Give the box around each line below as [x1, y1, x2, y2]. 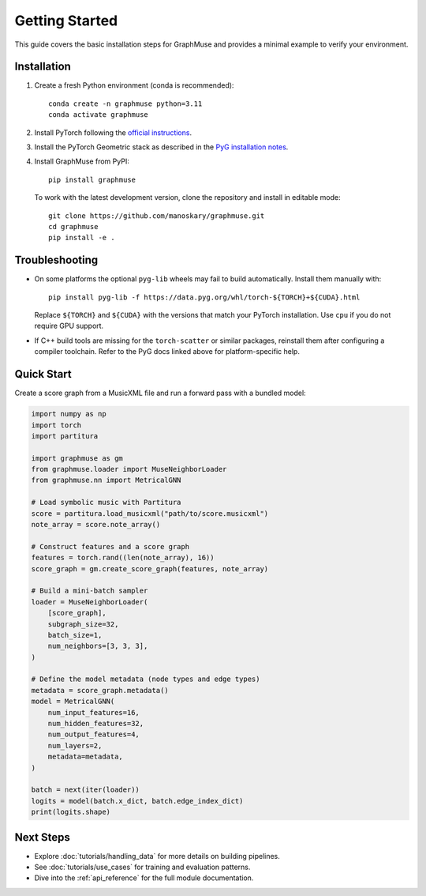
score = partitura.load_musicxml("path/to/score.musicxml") [31, 509, 269, 518]
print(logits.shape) [31, 808, 110, 817]
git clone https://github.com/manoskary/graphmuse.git [48, 211, 265, 220]
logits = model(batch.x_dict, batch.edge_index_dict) [31, 796, 244, 805]
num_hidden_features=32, [47, 719, 144, 728]
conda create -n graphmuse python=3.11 [48, 99, 203, 108]
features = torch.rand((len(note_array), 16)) [31, 553, 215, 563]
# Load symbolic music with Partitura [31, 498, 181, 507]
